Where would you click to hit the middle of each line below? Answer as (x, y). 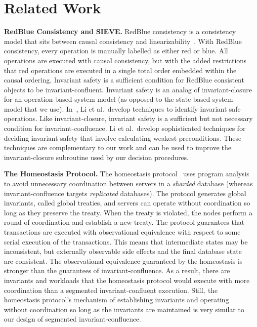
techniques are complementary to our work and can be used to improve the (118, 147)
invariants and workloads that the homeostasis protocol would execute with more (127, 280)
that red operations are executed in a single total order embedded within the (120, 70)
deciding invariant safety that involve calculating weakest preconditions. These (123, 138)
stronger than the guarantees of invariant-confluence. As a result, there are (117, 270)
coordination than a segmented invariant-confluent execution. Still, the (111, 290)
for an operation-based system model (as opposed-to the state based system (119, 99)
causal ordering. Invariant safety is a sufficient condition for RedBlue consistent (124, 80)
